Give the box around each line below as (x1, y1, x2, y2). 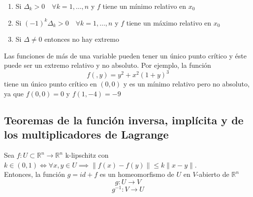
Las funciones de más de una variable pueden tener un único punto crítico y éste (4, 50, 247, 60)
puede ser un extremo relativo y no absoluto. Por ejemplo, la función (4, 60, 211, 70)
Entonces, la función (4, 169, 65, 179)
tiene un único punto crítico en (4, 79, 97, 89)
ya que (4, 88, 24, 99)
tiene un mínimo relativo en (102, 1, 187, 11)
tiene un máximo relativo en (126, 17, 212, 28)
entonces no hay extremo (44, 34, 119, 44)
